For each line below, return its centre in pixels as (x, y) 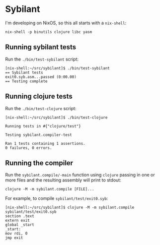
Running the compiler (39, 163)
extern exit (17, 221)
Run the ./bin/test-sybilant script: (42, 59)
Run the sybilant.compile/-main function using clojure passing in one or (80, 175)
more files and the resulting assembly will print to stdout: (63, 180)
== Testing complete (27, 81)
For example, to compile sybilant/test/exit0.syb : (57, 198)
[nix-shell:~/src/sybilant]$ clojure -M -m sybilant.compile (70, 208)
